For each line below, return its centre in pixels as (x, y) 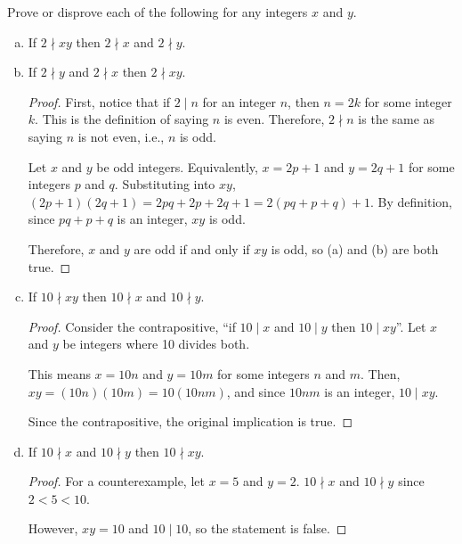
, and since (256, 391)
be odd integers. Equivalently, (177, 166)
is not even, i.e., (121, 136)
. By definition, (411, 201)
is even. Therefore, (274, 119)
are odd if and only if (192, 248)
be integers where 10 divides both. (156, 344)
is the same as (397, 119)
